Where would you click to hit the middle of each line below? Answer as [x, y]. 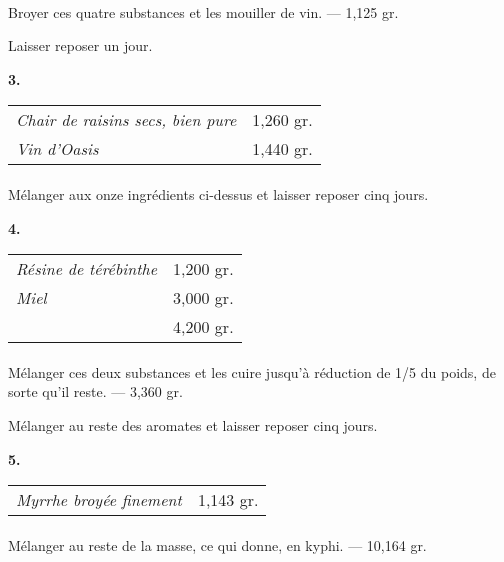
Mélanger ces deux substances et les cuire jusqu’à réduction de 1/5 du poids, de [252, 371]
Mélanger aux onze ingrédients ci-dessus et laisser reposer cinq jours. [218, 193]
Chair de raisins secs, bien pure [126, 120]
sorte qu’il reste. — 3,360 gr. [95, 391]
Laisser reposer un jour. [80, 45]
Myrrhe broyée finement [99, 500]
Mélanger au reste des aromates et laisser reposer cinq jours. [193, 424]
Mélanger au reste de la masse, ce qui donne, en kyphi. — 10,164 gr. [217, 544]
